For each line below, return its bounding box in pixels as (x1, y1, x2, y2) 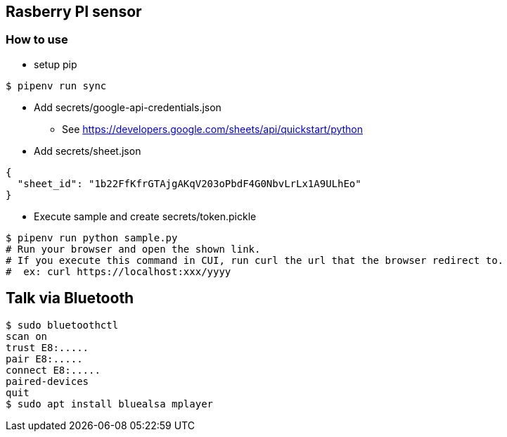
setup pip (34, 58, 77, 70)
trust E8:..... (6, 341, 89, 353)
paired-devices (6, 375, 89, 387)
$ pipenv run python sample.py (6, 232, 178, 243)
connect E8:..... (6, 364, 101, 376)
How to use (6, 32, 68, 47)
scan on (6, 330, 48, 342)
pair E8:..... (6, 353, 83, 365)
